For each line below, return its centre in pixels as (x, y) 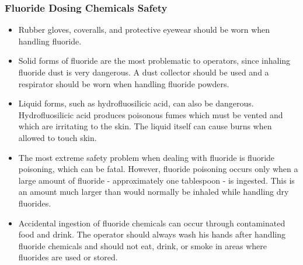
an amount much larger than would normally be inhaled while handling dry (154, 192)
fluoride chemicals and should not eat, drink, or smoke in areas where (142, 245)
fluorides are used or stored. (68, 257)
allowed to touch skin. (58, 137)
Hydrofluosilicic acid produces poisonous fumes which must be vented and (151, 114)
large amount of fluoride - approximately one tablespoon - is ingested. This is (156, 180)
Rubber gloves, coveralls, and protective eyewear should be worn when (144, 30)
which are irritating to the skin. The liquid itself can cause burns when (145, 126)
